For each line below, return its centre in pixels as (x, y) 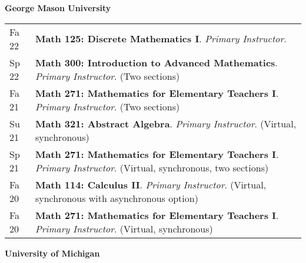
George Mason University (58, 8)
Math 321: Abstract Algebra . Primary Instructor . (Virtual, (166, 123)
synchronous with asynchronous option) (117, 198)
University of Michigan (52, 253)
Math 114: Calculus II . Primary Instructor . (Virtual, (151, 184)
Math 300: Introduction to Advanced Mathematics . (156, 62)
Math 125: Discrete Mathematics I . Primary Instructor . (161, 39)
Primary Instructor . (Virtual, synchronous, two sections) (152, 167)
